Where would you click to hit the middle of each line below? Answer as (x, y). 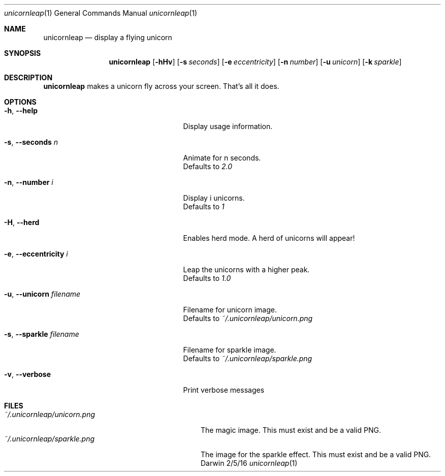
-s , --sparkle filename (42, 334)
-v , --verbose (28, 374)
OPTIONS (20, 102)
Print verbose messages (224, 390)
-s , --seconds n (31, 142)
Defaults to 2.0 (208, 166)
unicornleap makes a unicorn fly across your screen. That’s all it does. (161, 86)
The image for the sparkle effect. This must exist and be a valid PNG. (316, 454)
